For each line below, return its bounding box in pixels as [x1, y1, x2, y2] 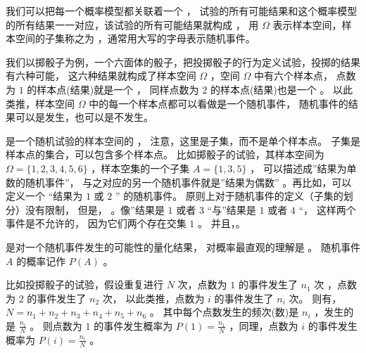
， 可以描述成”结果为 [250, 160, 347, 175]
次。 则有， [289, 290, 342, 305]
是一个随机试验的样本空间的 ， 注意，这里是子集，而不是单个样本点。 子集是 [6, 133, 360, 148]
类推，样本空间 [6, 96, 75, 110]
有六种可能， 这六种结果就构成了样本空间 [6, 68, 196, 83]
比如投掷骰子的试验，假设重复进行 [6, 277, 163, 292]
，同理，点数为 [229, 318, 298, 333]
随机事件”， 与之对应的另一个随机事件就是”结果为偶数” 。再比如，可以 [25, 174, 352, 189]
